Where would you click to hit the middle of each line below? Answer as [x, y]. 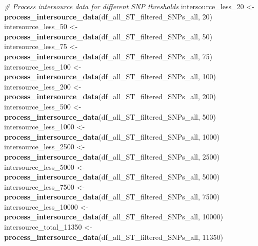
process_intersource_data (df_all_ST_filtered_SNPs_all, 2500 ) [112, 156]
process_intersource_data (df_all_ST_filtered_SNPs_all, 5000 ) [112, 177]
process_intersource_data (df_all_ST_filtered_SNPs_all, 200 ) [110, 96]
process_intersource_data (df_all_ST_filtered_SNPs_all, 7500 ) [112, 197]
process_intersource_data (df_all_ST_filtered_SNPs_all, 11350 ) [114, 237]
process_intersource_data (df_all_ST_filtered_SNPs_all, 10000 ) [114, 217]
